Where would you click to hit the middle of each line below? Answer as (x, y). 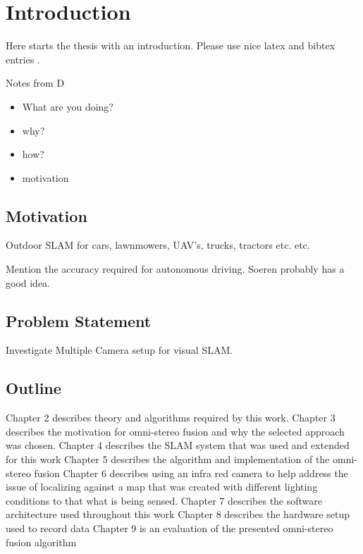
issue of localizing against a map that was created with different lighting (162, 487)
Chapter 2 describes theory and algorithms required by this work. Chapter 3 (171, 418)
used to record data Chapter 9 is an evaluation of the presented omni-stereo (170, 528)
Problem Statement (79, 320)
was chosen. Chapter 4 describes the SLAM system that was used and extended (178, 445)
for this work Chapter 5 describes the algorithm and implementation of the (168, 459)
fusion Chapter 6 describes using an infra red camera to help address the (191, 473)
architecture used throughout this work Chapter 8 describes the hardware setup (178, 514)
